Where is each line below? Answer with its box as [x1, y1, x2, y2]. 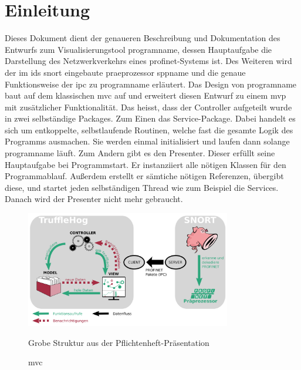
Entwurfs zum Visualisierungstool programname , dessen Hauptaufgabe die [5, 43, 272, 55]
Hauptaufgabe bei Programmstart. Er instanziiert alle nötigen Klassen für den [5, 158, 286, 170]
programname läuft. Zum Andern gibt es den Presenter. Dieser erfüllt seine [5, 147, 275, 159]
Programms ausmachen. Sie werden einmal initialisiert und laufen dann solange [5, 135, 290, 147]
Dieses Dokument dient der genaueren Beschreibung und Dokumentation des [5, 32, 280, 44]
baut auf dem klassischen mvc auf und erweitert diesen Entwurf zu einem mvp [5, 89, 286, 102]
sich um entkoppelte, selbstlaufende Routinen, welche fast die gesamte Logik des [5, 123, 293, 136]
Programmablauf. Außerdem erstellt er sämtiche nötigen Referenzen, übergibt [5, 170, 284, 182]
